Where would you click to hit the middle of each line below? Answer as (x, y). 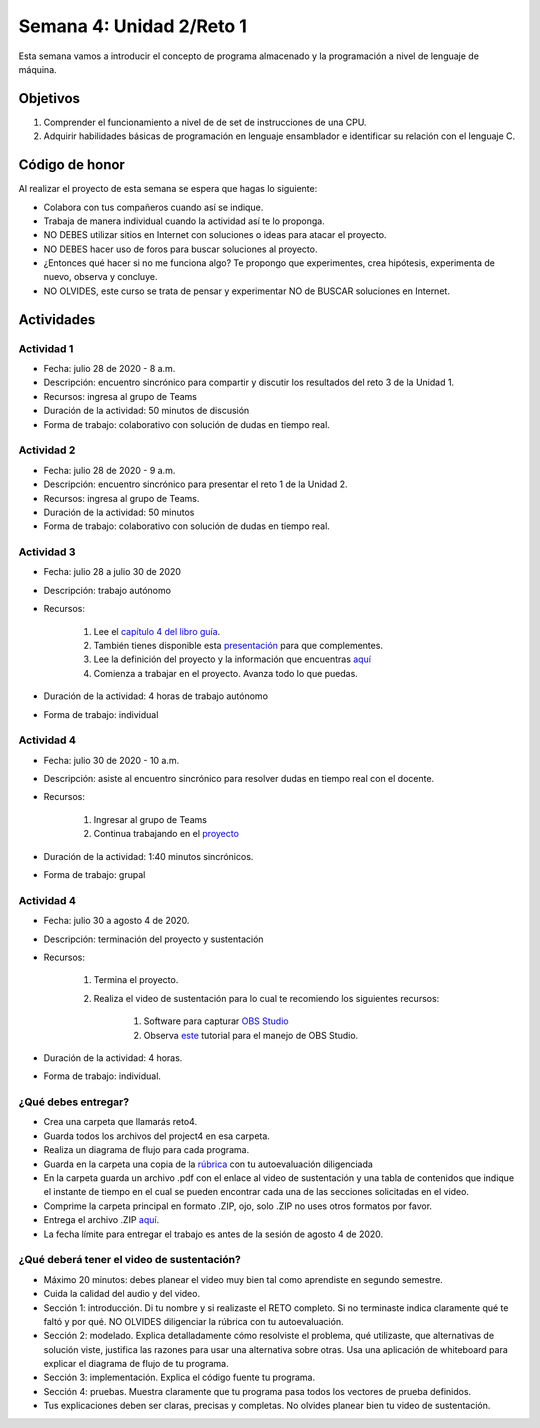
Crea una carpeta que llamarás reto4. (120, 1122)
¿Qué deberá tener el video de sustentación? (130, 1260)
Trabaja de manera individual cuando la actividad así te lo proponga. (184, 221)
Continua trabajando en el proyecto (166, 834)
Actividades (57, 319)
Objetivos (49, 98)
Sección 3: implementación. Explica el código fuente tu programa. (179, 1377)
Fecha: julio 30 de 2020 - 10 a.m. (111, 760)
